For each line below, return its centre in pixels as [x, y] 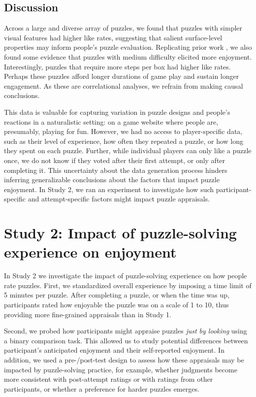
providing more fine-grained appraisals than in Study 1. [88, 314]
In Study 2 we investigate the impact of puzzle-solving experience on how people [126, 276]
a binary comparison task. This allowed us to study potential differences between [126, 340]
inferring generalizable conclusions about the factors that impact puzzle [112, 180]
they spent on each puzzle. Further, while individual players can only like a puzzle [128, 150]
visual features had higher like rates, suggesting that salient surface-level [113, 37]
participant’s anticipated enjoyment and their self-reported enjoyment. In [114, 350]
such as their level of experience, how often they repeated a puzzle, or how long [124, 141]
